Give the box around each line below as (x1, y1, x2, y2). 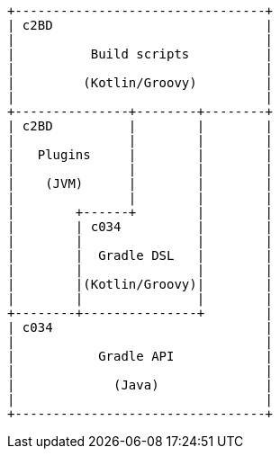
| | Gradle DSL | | (7, 248, 274, 263)
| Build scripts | (7, 47, 274, 61)
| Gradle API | (7, 349, 274, 363)
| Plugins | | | (7, 148, 274, 162)
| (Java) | (7, 378, 274, 392)
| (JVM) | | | (7, 176, 274, 191)
